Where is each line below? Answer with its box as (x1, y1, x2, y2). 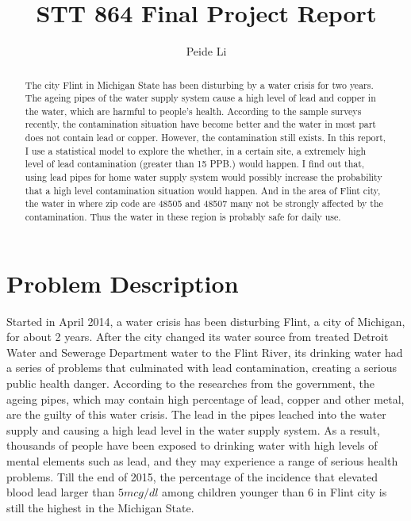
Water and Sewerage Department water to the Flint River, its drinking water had (6, 343, 403, 360)
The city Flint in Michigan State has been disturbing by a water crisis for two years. (25, 78, 374, 91)
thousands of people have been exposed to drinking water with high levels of (6, 437, 378, 454)
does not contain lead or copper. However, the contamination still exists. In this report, (25, 131, 386, 144)
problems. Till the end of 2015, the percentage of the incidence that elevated (6, 468, 378, 485)
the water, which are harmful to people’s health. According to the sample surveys (25, 104, 362, 117)
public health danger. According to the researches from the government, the (6, 375, 375, 392)
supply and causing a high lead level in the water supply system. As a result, (6, 421, 380, 438)
